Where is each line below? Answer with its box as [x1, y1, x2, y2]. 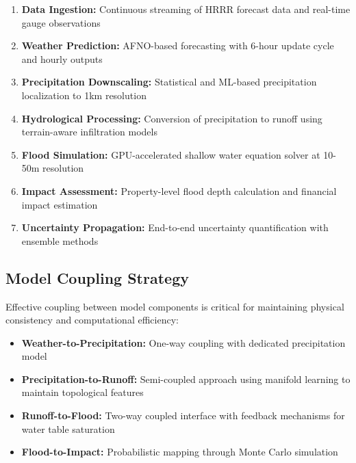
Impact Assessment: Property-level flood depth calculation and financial [21, 183, 337, 198]
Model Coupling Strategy [5, 267, 189, 288]
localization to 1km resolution [21, 88, 147, 102]
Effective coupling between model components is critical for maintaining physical [5, 299, 344, 313]
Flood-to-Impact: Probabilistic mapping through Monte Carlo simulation [21, 445, 338, 459]
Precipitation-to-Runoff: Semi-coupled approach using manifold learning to [21, 371, 351, 386]
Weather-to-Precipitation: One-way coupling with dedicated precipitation [21, 335, 346, 349]
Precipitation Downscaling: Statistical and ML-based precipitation [21, 75, 317, 89]
